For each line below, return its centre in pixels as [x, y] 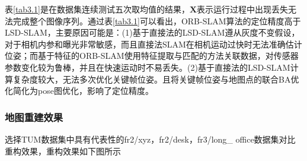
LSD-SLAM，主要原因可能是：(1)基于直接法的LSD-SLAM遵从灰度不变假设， [152, 32]
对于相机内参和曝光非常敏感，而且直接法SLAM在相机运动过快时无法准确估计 [153, 44]
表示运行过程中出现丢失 [243, 9]
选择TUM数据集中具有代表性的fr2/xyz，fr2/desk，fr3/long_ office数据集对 [146, 139]
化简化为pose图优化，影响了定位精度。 [79, 91]
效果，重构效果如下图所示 [71, 151]
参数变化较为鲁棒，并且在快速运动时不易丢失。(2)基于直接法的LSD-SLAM [148, 67]
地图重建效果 [34, 117]
